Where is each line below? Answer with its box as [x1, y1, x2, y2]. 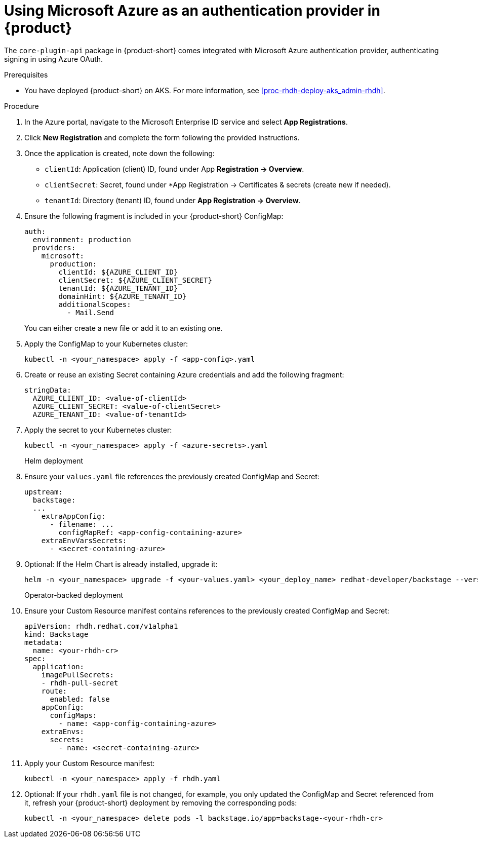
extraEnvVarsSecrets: [41, 536, 127, 545]
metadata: [24, 638, 63, 646]
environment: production [32, 235, 131, 244]
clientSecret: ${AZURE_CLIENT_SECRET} [58, 276, 212, 284]
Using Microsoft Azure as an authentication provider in [4, 2, 380, 19]
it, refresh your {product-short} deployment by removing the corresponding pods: [24, 798, 297, 807]
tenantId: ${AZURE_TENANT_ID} [58, 284, 178, 292]
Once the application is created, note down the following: [24, 148, 215, 158]
